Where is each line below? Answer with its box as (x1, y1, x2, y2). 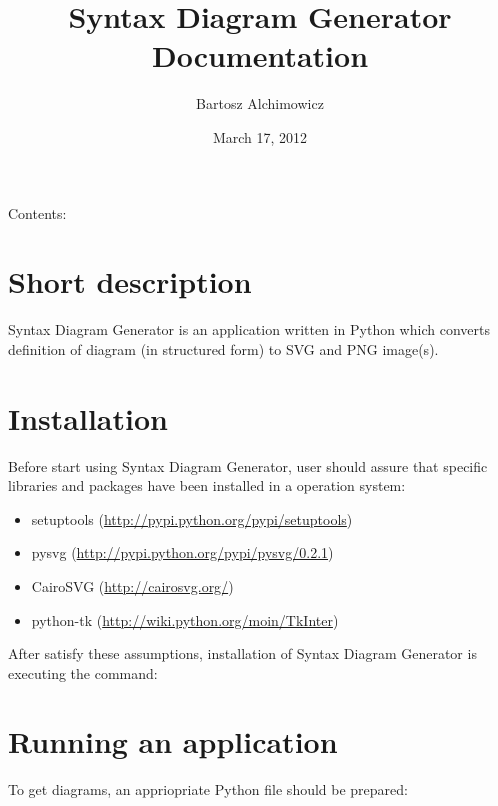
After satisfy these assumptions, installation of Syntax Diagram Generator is (8, 643, 477, 664)
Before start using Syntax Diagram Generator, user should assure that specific (8, 455, 488, 476)
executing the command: (8, 662, 158, 683)
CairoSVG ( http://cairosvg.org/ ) (31, 575, 234, 596)
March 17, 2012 (212, 126, 308, 147)
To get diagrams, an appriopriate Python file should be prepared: (8, 779, 408, 800)
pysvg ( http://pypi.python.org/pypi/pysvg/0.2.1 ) (31, 542, 334, 563)
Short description (8, 261, 252, 302)
